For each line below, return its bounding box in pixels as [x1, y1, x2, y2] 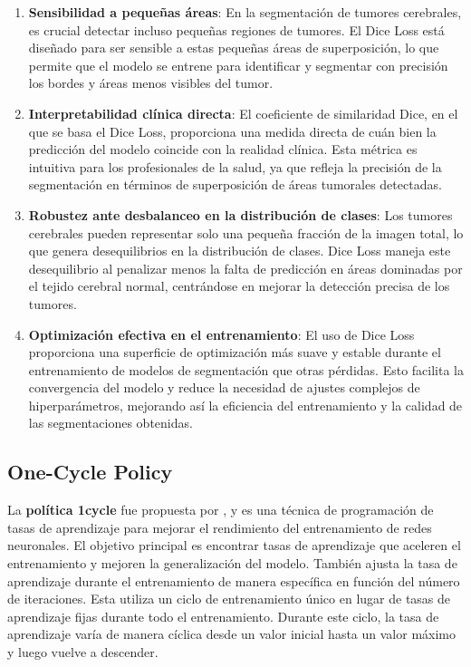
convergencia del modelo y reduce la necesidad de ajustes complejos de [28, 378, 420, 397]
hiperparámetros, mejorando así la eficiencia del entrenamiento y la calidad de [28, 395, 463, 414]
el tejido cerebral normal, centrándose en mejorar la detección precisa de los [28, 276, 450, 295]
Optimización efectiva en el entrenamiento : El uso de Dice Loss [28, 324, 415, 343]
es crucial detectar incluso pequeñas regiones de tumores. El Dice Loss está [28, 20, 445, 39]
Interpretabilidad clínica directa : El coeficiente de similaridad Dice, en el [28, 103, 458, 122]
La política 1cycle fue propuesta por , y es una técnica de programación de [7, 500, 434, 519]
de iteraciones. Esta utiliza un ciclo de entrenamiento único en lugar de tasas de [7, 589, 451, 608]
